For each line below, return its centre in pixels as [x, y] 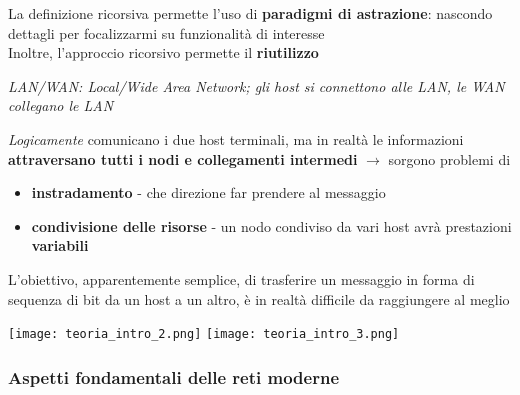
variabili [60, 245]
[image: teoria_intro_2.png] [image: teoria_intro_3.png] [204, 334]
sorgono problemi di [449, 158]
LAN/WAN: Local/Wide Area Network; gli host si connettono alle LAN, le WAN [256, 85]
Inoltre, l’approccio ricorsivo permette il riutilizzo [163, 52]
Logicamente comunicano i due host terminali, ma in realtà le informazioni [236, 138]
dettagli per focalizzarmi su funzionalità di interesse [166, 32]
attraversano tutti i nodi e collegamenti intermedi [183, 158]
